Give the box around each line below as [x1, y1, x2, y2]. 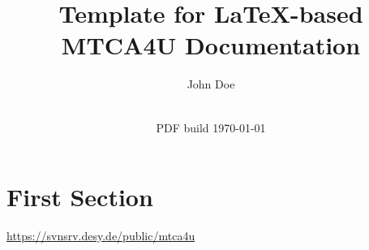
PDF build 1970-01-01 [156, 119, 266, 136]
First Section [6, 180, 153, 213]
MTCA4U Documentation [61, 28, 361, 62]
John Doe [187, 75, 235, 93]
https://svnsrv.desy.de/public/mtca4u [6, 227, 195, 244]
